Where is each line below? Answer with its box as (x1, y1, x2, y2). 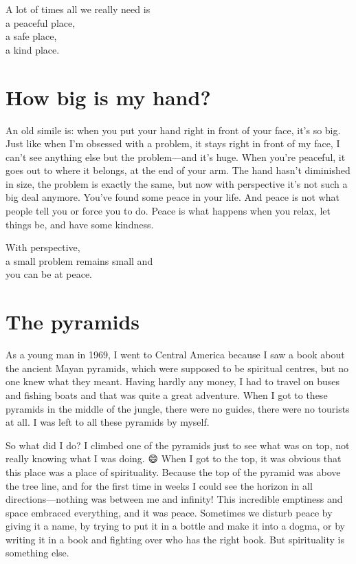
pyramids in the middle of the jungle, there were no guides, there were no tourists (5, 401, 350, 415)
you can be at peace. (5, 267, 92, 281)
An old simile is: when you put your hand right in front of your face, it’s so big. (5, 122, 341, 137)
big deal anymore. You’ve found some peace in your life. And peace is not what (5, 190, 340, 204)
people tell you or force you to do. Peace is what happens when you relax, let (5, 204, 331, 218)
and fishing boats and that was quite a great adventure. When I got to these (5, 387, 328, 402)
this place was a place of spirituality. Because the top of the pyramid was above (5, 464, 341, 479)
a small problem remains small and (5, 253, 153, 268)
